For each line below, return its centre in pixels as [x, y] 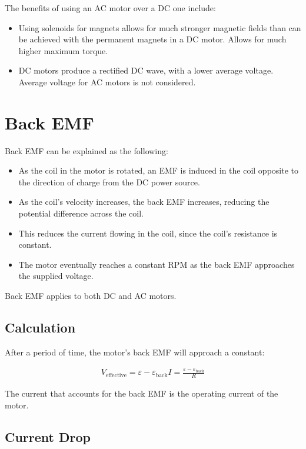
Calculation [40, 327]
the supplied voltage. [56, 276]
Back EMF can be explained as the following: [87, 150]
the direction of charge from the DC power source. [109, 182]
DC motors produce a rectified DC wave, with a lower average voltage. [146, 70]
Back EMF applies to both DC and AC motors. [91, 296]
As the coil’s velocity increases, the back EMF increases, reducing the [144, 202]
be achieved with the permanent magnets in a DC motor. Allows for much [152, 39]
